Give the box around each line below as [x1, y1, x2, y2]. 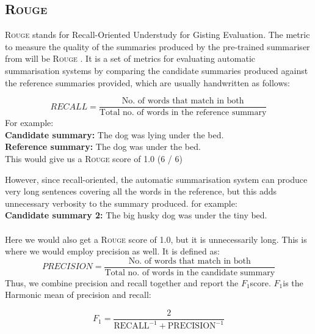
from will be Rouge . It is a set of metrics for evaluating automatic [5, 52, 256, 65]
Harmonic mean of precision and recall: [5, 288, 151, 301]
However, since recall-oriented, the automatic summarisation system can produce [5, 173, 308, 185]
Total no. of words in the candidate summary [104, 268, 275, 277]
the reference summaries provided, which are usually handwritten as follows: [5, 76, 290, 89]
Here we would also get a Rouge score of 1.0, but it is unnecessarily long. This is [5, 232, 307, 245]
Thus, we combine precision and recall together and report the [5, 276, 239, 289]
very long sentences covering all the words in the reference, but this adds [5, 185, 277, 198]
